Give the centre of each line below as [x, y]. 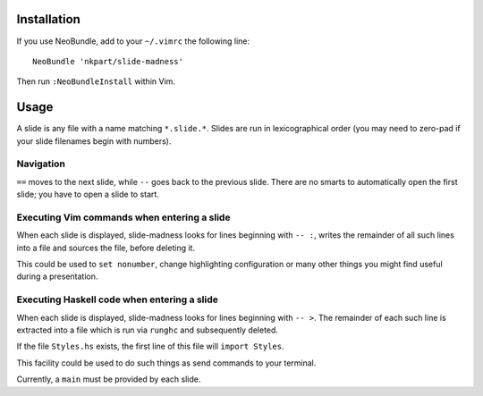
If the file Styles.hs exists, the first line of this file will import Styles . [150, 346]
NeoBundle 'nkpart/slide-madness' [108, 61]
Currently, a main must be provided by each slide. [109, 379]
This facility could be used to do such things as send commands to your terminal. [166, 363]
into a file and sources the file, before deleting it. [106, 248]
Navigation [41, 164]
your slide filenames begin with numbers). [94, 141]
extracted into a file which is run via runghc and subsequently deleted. [148, 330]
